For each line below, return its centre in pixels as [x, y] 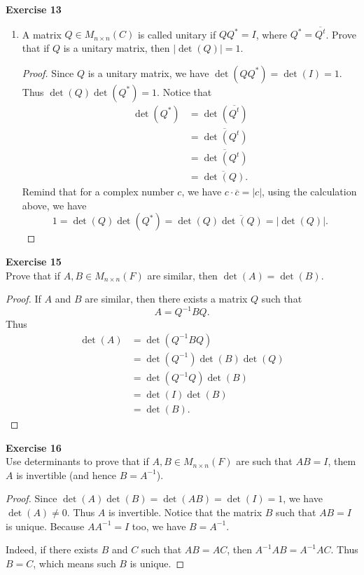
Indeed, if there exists [52, 549]
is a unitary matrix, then [117, 47]
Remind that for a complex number [98, 192]
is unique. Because [45, 526]
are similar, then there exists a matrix [166, 299]
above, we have [54, 205]
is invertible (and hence [66, 474]
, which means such [75, 563]
